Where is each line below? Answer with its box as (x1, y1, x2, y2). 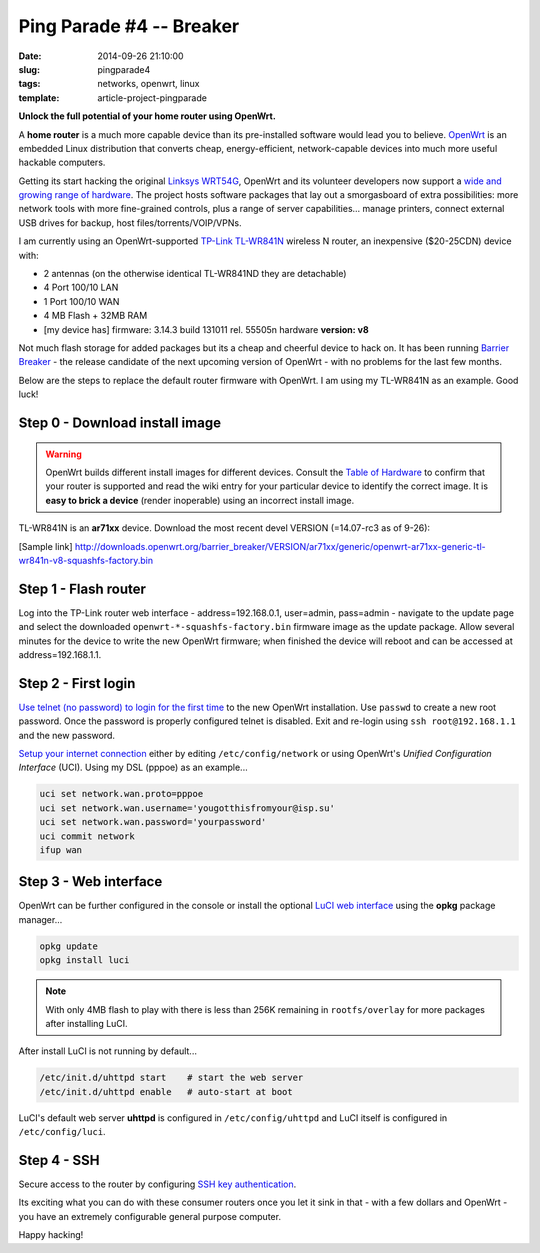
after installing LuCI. (45, 1018, 129, 1030)
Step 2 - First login (18, 675, 136, 692)
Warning (45, 448, 82, 460)
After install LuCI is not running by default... (18, 1045, 197, 1057)
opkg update (39, 940, 99, 952)
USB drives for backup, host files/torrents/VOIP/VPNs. (18, 216, 242, 229)
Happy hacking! (18, 1229, 84, 1241)
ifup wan (39, 844, 83, 855)
